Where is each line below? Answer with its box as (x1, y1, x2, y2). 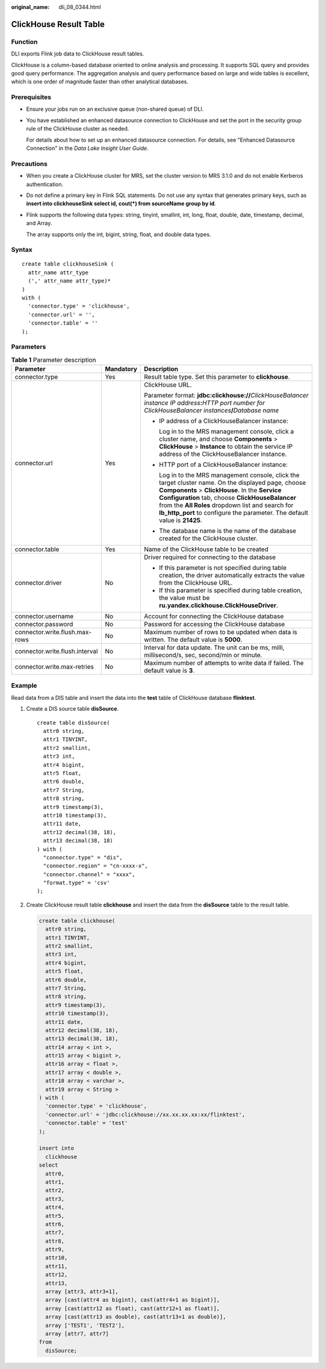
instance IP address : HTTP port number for (144, 399, 265, 407)
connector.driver (14, 579, 63, 587)
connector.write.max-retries (14, 663, 94, 671)
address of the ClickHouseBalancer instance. (159, 450, 287, 458)
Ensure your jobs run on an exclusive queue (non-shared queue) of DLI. (26, 105, 204, 113)
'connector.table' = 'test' (45, 1120, 128, 1126)
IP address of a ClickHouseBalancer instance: (159, 417, 289, 425)
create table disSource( (37, 719, 110, 726)
